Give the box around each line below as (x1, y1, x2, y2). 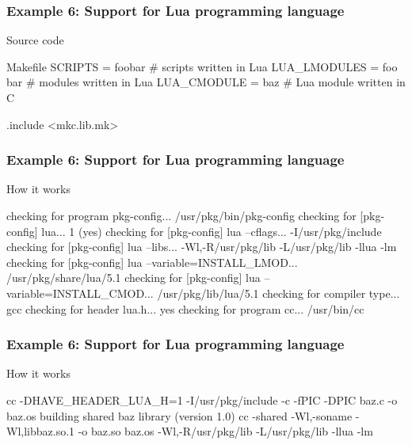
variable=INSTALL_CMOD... (6, 284, 154, 301)
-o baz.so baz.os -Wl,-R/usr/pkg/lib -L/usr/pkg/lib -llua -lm (78, 423, 373, 439)
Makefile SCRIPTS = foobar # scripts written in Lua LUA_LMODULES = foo (6, 58, 398, 74)
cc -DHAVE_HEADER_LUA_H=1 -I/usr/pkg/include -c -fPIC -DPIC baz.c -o (6, 391, 398, 408)
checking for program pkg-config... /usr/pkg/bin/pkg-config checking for (6, 207, 357, 223)
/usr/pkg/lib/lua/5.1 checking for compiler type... (157, 284, 400, 301)
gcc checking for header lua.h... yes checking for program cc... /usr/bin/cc (6, 300, 364, 317)
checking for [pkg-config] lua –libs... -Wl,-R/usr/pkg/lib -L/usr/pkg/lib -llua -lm (6, 238, 397, 255)
